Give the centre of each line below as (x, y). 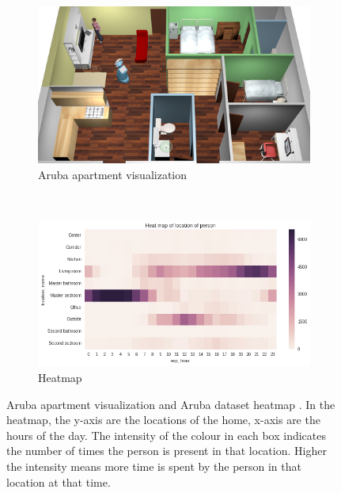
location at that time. (59, 482)
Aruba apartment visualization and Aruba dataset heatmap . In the (171, 404)
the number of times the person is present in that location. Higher (167, 451)
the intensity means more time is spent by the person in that (154, 466)
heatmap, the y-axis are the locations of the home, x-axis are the (163, 420)
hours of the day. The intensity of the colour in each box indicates (166, 435)
